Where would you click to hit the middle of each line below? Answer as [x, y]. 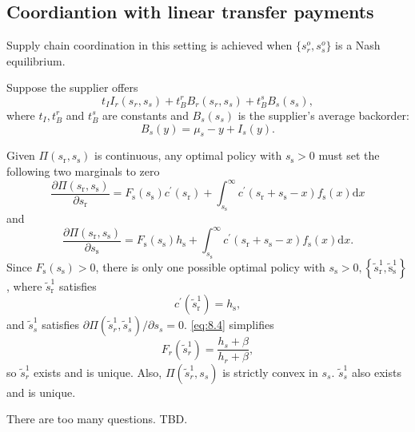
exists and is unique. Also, [98, 372]
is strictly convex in [270, 372]
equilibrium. [36, 60]
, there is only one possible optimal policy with [210, 266]
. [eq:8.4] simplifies [229, 325]
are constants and [146, 115]
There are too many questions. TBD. [97, 419]
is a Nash [358, 45]
